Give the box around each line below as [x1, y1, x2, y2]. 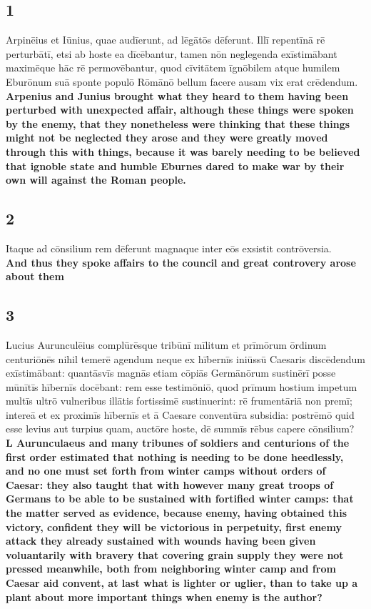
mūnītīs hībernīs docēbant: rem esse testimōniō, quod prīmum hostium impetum [6, 379, 357, 394]
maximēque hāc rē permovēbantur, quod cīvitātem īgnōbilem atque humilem [6, 60, 340, 75]
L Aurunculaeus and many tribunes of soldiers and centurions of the [6, 435, 350, 450]
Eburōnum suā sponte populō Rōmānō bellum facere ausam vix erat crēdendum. [6, 74, 358, 89]
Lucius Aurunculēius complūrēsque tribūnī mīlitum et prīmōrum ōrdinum [6, 337, 327, 352]
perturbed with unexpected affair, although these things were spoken [6, 102, 354, 117]
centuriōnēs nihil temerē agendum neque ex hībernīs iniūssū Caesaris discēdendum [6, 351, 365, 366]
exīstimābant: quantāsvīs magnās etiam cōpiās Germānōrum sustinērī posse [6, 365, 336, 380]
